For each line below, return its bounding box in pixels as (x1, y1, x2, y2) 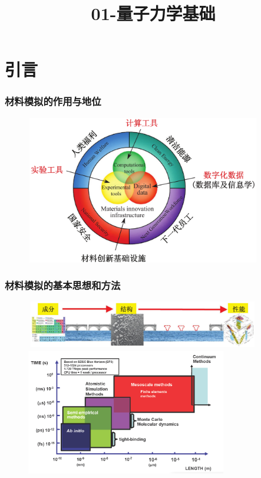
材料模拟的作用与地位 (5, 94, 101, 109)
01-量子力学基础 (91, 1, 216, 25)
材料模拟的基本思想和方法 (5, 278, 121, 293)
